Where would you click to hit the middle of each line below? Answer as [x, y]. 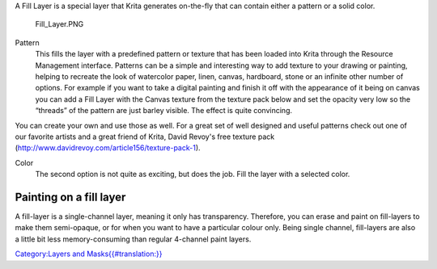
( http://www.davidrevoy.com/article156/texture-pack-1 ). [108, 148]
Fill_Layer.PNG [59, 24]
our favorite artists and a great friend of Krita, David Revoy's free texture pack [145, 137]
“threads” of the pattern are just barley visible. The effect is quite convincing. [164, 111]
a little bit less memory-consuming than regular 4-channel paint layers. [133, 239]
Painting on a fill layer [70, 197]
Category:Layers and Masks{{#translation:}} [89, 254]
